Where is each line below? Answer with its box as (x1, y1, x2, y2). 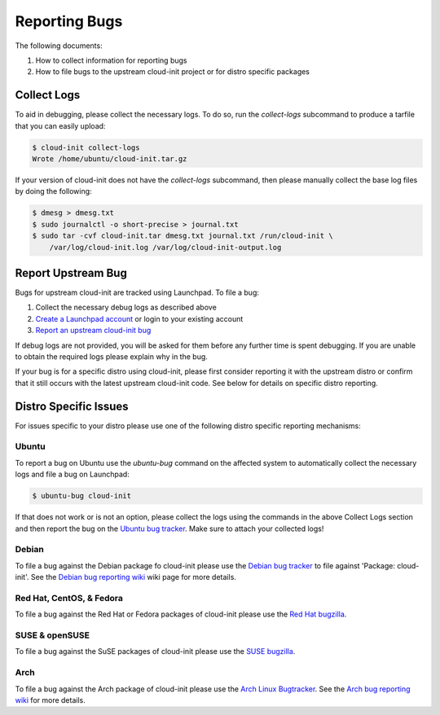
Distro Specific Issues (15, 399, 130, 413)
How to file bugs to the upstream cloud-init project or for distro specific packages (35, 67, 310, 77)
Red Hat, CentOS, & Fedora (15, 592, 124, 603)
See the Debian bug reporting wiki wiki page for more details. (30, 572, 236, 582)
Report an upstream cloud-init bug (35, 326, 152, 336)
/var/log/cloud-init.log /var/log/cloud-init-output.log (49, 243, 282, 252)
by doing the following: (15, 186, 93, 196)
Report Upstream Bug (15, 265, 128, 280)
